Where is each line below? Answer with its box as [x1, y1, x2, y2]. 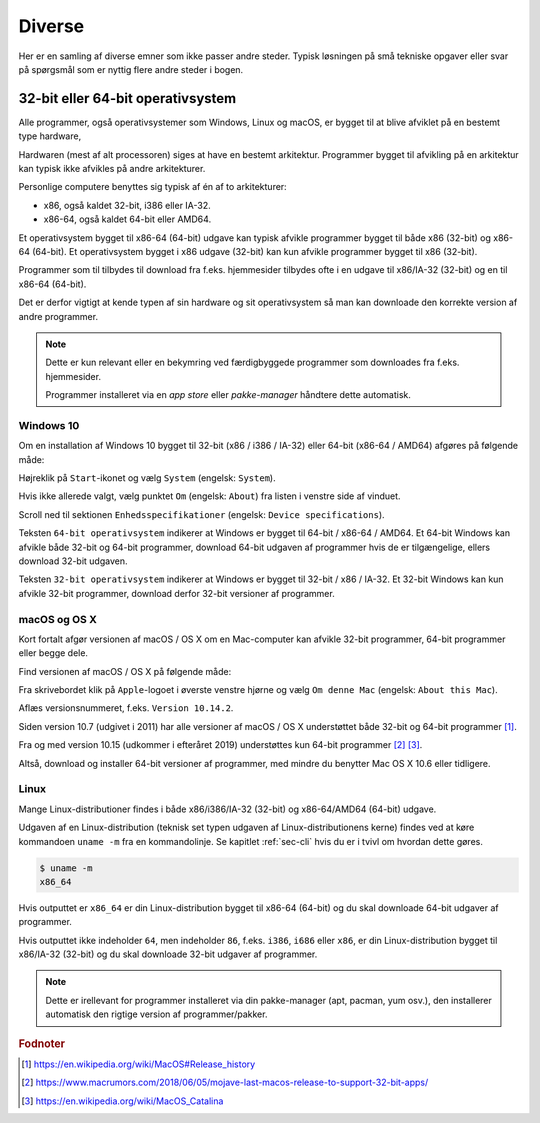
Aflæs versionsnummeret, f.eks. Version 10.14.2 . [18, 702, 234, 714]
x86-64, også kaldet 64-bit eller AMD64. [43, 213, 212, 225]
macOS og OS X [18, 612, 97, 626]
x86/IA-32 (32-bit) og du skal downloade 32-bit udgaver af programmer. [18, 948, 318, 960]
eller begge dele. [18, 647, 89, 659]
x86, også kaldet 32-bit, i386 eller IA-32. [43, 199, 212, 211]
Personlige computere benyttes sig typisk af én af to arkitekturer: [18, 181, 287, 193]
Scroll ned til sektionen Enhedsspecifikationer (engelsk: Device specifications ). [18, 508, 385, 520]
